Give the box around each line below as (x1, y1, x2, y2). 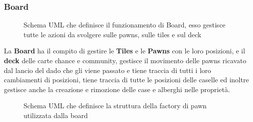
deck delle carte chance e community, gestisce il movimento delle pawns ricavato (4, 55, 247, 65)
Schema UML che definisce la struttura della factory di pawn (24, 100, 207, 111)
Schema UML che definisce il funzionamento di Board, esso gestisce (24, 20, 226, 30)
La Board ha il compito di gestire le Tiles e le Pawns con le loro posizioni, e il (4, 46, 245, 56)
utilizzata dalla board (24, 110, 88, 120)
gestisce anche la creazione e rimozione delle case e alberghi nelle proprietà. (4, 84, 230, 94)
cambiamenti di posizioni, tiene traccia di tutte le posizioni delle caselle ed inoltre (4, 74, 249, 85)
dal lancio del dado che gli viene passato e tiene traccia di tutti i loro (4, 65, 211, 75)
